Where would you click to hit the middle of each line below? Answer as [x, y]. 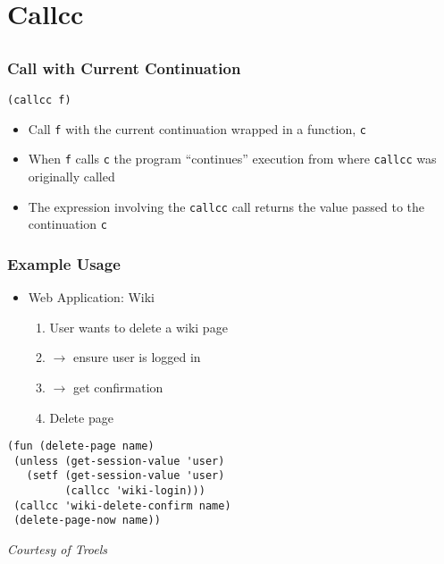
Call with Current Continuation [124, 67]
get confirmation [118, 387]
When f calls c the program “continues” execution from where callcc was [232, 159]
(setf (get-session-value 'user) [126, 476]
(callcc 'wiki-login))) [135, 491]
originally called [71, 177]
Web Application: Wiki [92, 297]
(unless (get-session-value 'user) [119, 461]
